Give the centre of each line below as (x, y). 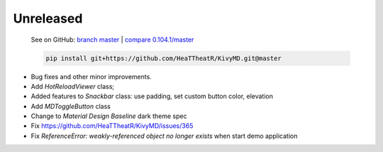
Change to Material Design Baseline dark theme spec (109, 116)
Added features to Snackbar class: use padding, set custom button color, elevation (152, 96)
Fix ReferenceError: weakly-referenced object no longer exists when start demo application (164, 136)
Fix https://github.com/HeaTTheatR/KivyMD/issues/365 (112, 126)
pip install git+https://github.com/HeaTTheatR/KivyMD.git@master (163, 58)
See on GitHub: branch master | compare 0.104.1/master (112, 40)
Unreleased (48, 18)
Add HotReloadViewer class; (73, 86)
